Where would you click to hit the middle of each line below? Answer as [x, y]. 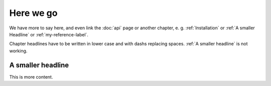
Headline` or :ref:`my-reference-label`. [49, 34]
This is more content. [31, 77]
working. [18, 51]
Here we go [33, 13]
